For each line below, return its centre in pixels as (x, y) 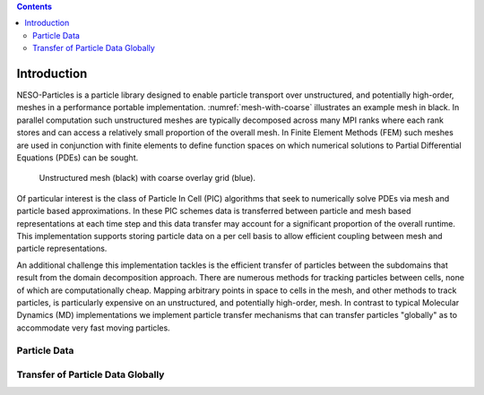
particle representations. (62, 249)
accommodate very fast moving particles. (93, 328)
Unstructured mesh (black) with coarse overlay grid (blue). (147, 178)
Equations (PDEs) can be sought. (78, 158)
